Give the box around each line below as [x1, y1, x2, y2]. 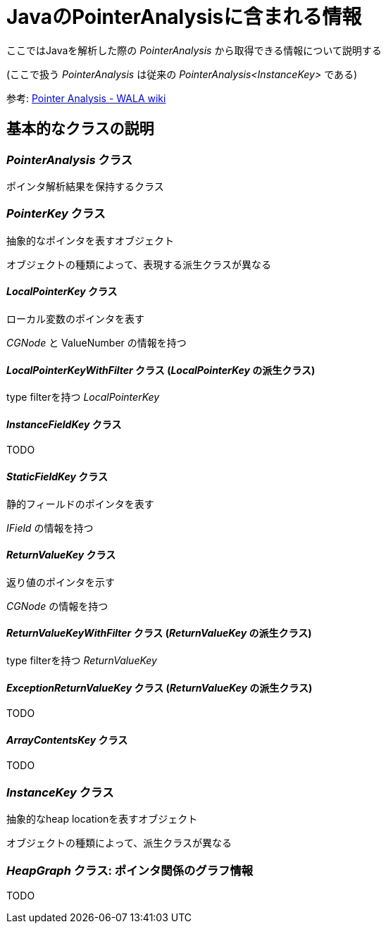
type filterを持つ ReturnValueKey [6, 654, 157, 667]
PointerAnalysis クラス [6, 152, 133, 167]
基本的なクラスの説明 [6, 120, 154, 138]
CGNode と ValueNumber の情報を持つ [6, 336, 187, 349]
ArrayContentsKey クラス [6, 733, 128, 746]
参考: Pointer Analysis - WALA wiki [6, 92, 166, 104]
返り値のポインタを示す [6, 575, 115, 588]
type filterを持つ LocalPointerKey [6, 391, 160, 404]
